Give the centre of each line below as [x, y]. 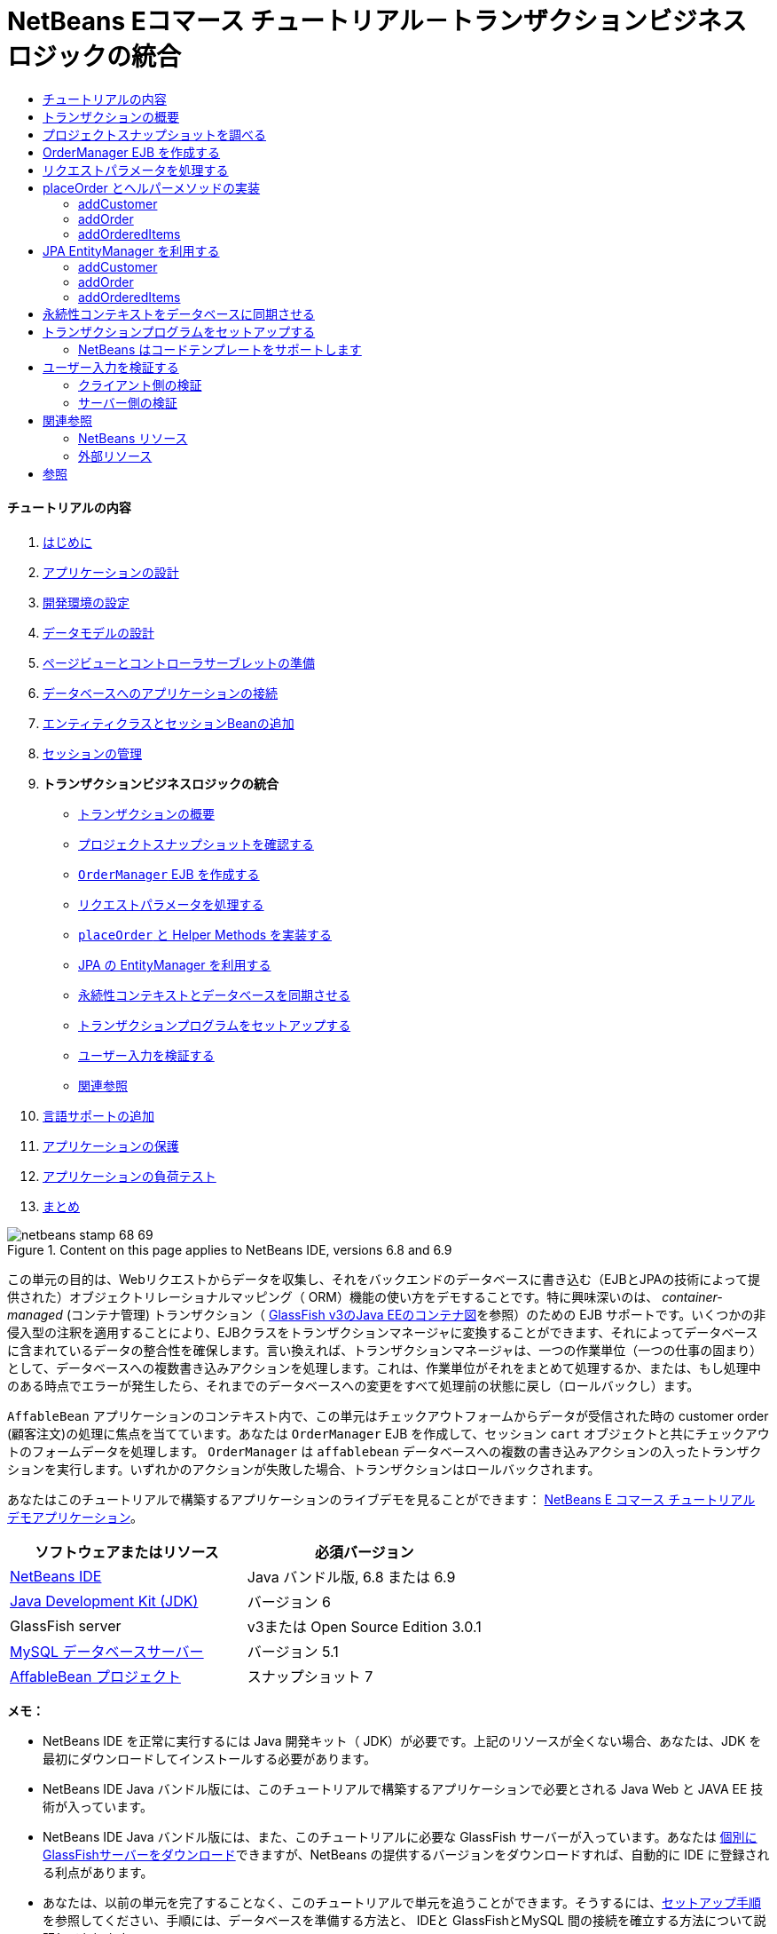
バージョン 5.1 [293, 1651]
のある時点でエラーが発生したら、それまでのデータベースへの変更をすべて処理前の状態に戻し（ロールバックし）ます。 [353, 1385]
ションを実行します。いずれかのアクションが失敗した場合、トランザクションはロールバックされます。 [304, 1469]
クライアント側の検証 [140, 384]
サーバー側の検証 [128, 402]
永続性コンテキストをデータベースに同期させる [179, 313]
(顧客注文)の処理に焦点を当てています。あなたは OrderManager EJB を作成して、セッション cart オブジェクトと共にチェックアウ [388, 1433]
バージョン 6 [289, 1601]
